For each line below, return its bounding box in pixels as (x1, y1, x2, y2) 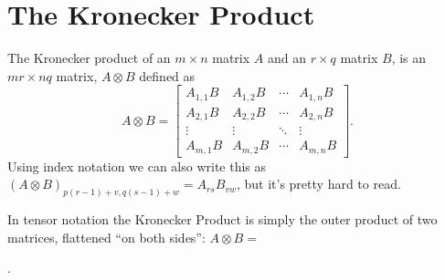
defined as (139, 66, 196, 85)
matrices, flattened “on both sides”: (7, 227, 206, 246)
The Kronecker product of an (7, 48, 171, 67)
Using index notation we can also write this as (7, 156, 267, 175)
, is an (391, 48, 427, 67)
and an (267, 48, 306, 67)
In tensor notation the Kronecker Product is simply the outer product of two (7, 210, 438, 229)
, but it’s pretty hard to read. (236, 174, 401, 193)
